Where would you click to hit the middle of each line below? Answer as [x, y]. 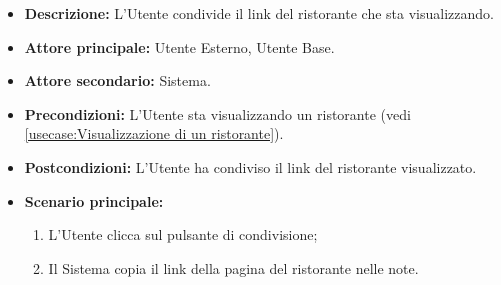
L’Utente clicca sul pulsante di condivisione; [183, 234]
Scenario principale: [94, 200]
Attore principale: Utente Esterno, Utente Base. [179, 46]
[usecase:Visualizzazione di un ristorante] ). [154, 133]
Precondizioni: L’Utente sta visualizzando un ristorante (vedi [217, 113]
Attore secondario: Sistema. [117, 80]
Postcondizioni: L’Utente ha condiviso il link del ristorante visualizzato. [250, 166]
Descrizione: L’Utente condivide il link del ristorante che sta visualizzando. [259, 13]
